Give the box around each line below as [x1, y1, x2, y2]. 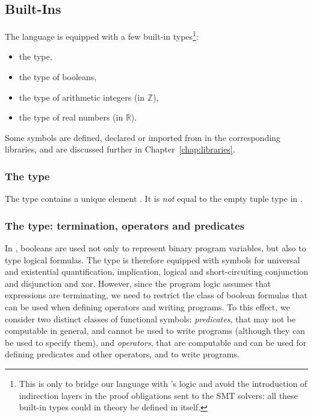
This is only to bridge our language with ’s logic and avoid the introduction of [19, 377, 308, 389]
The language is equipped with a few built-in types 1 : [5, 28, 199, 42]
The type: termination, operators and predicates [5, 218, 245, 233]
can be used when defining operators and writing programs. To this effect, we [5, 301, 290, 313]
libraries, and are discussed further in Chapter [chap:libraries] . [5, 143, 235, 155]
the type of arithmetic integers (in [19, 90, 145, 103]
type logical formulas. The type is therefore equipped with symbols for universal [5, 253, 300, 266]
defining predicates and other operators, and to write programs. [5, 348, 240, 360]
